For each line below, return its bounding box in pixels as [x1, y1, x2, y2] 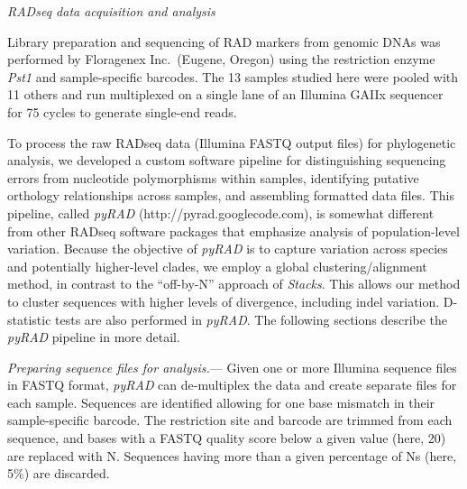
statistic [7, 309, 51, 328]
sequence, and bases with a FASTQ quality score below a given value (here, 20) [7, 429, 446, 447]
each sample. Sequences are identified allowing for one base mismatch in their [7, 392, 435, 411]
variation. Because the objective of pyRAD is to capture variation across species [7, 239, 448, 258]
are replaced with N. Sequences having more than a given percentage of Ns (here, [7, 446, 457, 465]
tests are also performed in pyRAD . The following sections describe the [55, 309, 448, 328]
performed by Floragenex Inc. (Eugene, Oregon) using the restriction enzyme [7, 50, 435, 69]
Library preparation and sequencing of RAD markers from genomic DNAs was [7, 32, 441, 51]
